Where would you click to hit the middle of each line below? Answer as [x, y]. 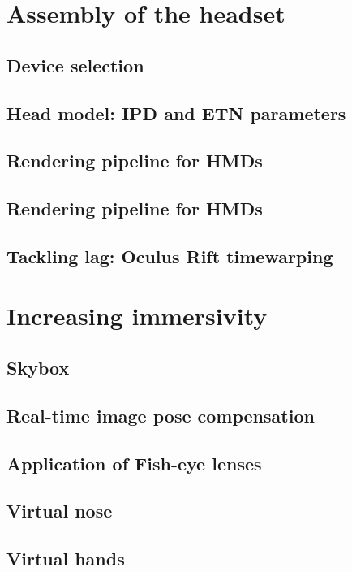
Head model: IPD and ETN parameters [176, 113]
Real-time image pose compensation [161, 415]
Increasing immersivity [137, 316]
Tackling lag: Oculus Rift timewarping [170, 256]
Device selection [75, 65]
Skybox [38, 368]
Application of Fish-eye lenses [134, 463]
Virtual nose [60, 511]
